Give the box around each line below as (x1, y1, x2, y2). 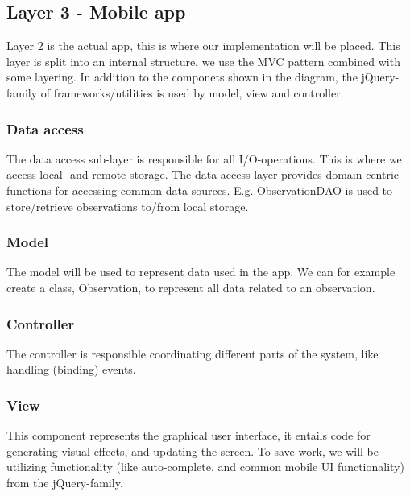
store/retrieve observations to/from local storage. (6, 197, 249, 214)
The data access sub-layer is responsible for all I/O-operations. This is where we (6, 150, 402, 167)
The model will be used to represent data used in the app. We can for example (6, 263, 396, 280)
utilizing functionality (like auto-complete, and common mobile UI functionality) (6, 458, 404, 475)
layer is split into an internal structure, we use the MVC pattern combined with (6, 52, 400, 69)
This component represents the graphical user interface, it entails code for (6, 427, 371, 444)
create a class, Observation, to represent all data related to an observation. (6, 279, 375, 296)
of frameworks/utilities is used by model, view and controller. (40, 84, 344, 101)
